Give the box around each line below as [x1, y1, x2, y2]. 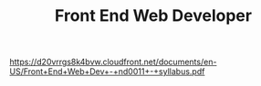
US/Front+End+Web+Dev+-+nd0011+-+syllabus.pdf [9, 66, 205, 77]
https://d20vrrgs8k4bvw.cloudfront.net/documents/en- [9, 56, 217, 68]
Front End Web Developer [54, 5, 253, 26]
